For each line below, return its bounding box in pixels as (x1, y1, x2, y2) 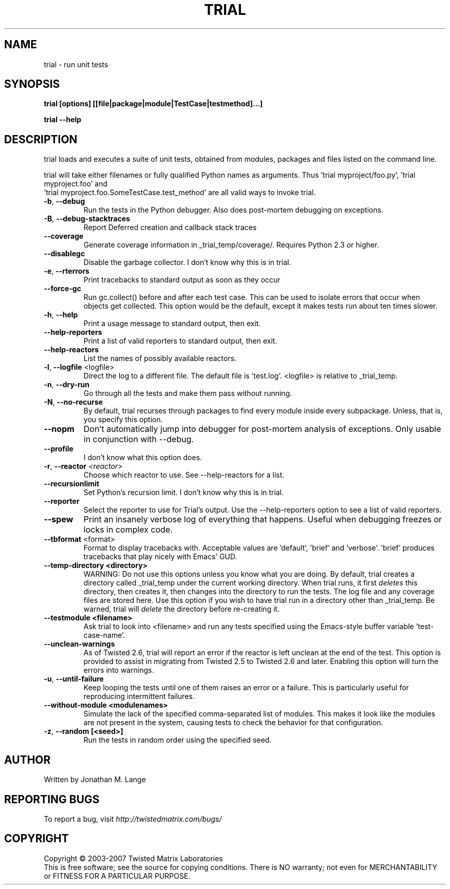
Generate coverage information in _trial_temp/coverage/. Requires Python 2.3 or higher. (83, 240, 379, 250)
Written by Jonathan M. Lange (44, 775, 146, 784)
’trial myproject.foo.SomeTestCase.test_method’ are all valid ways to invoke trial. (44, 188, 316, 197)
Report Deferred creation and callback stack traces (83, 223, 257, 232)
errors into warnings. (83, 666, 154, 675)
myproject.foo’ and (44, 179, 107, 188)
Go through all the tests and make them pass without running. (83, 389, 292, 398)
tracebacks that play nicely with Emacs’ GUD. (83, 552, 237, 561)
